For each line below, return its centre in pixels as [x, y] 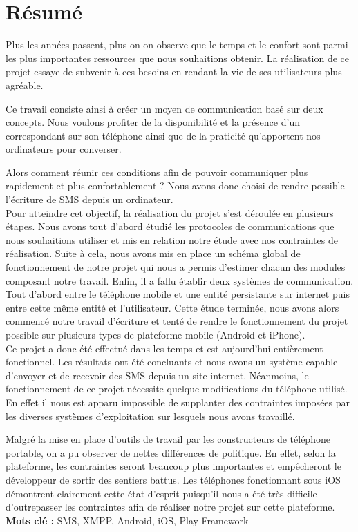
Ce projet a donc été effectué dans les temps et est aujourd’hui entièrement [164, 348]
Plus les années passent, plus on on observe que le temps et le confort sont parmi [177, 45]
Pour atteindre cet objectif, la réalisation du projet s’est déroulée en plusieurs [170, 212]
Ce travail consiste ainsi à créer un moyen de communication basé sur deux [164, 108]
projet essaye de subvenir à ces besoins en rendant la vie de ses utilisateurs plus [174, 72]
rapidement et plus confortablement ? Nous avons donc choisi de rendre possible [175, 186]
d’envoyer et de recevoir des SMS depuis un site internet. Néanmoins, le [157, 375]
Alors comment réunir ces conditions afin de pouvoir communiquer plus [157, 172]
